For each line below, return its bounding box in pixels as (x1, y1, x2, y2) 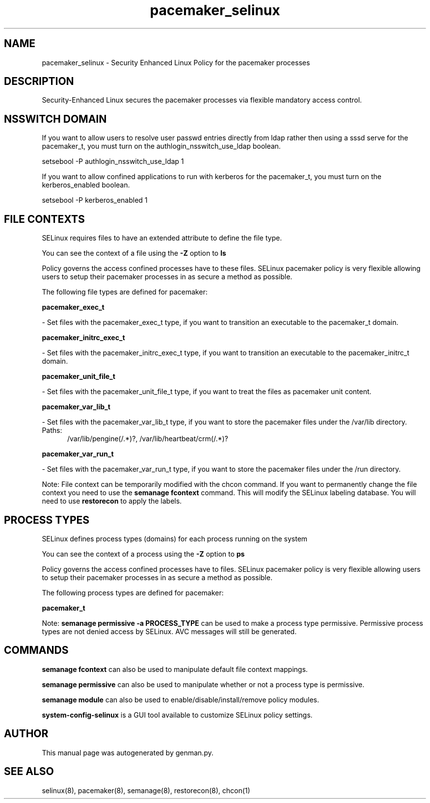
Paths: (42, 426, 62, 435)
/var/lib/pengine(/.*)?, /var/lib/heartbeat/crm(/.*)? (67, 434, 228, 443)
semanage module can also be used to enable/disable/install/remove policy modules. (42, 695, 320, 704)
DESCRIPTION (4, 75, 74, 88)
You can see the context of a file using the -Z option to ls (42, 249, 226, 258)
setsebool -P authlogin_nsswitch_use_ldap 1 (42, 157, 184, 166)
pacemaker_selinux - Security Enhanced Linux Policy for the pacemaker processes (42, 58, 310, 67)
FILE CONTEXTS (4, 213, 85, 225)
